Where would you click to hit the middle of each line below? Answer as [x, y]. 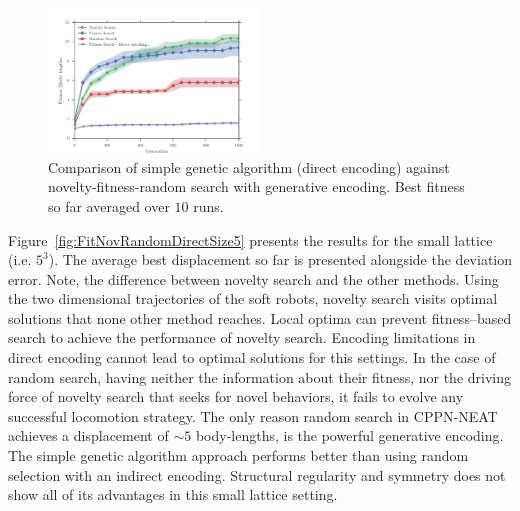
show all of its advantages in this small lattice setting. [173, 494]
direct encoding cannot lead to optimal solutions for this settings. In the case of [252, 357]
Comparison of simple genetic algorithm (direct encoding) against [249, 166]
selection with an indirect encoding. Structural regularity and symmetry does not [257, 474]
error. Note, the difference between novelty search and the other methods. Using [253, 278]
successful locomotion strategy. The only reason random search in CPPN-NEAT [253, 415]
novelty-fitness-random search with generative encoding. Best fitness [256, 186]
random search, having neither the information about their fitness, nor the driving [260, 376]
